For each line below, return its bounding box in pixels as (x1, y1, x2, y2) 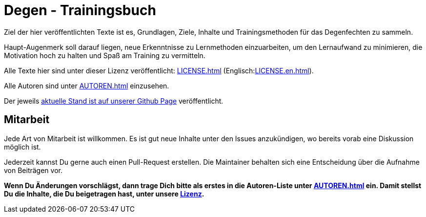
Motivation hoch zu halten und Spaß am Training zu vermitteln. (4, 51, 205, 60)
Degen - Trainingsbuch (4, 2, 156, 19)
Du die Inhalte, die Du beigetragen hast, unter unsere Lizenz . (4, 189, 204, 198)
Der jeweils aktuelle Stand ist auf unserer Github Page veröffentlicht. (4, 96, 223, 105)
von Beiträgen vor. (4, 166, 62, 174)
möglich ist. (4, 142, 41, 151)
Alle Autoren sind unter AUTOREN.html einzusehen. (4, 81, 169, 90)
